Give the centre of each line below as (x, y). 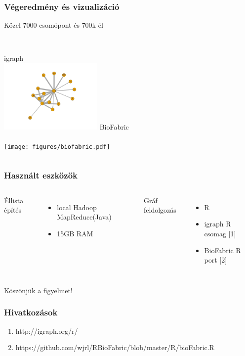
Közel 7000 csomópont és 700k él (54, 25)
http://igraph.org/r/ (47, 331)
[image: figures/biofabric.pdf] (57, 147)
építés (13, 210)
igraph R (218, 224)
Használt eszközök (41, 175)
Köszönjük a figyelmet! (38, 290)
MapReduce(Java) (84, 217)
